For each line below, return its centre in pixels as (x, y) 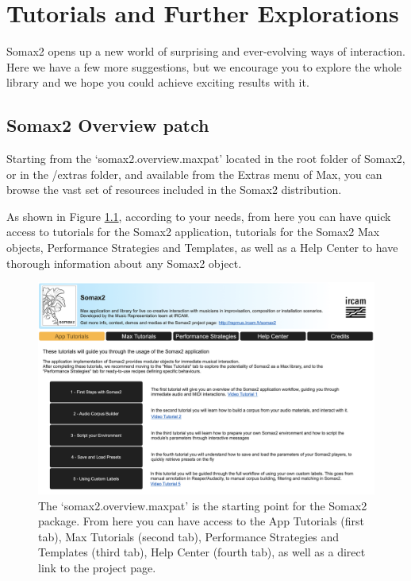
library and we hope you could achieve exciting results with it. (158, 82)
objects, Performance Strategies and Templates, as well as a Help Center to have (202, 248)
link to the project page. (97, 567)
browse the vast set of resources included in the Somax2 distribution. (174, 190)
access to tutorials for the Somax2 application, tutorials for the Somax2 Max (193, 232)
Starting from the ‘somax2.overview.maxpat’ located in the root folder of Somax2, (206, 159)
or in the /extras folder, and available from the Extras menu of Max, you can (194, 174)
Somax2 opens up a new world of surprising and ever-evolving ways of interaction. (206, 51)
